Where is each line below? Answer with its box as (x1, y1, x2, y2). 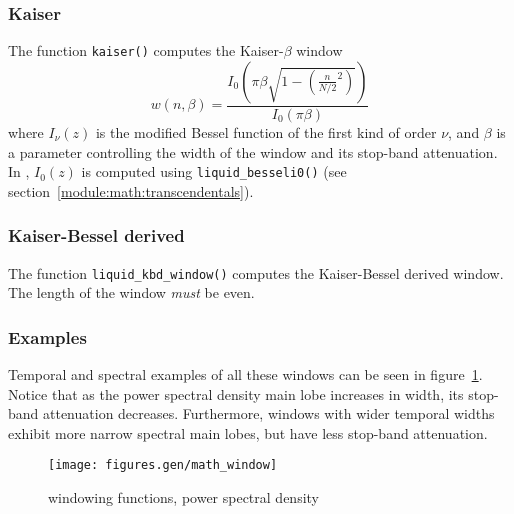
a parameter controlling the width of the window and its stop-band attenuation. (8, 141, 498, 162)
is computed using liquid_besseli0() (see (81, 161, 347, 182)
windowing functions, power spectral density (48, 487, 319, 508)
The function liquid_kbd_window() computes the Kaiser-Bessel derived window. (8, 262, 504, 283)
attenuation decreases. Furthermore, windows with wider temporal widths (43, 403, 495, 424)
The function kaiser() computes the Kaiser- (8, 40, 284, 61)
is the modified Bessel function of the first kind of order (95, 121, 437, 142)
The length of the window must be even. (8, 282, 255, 303)
